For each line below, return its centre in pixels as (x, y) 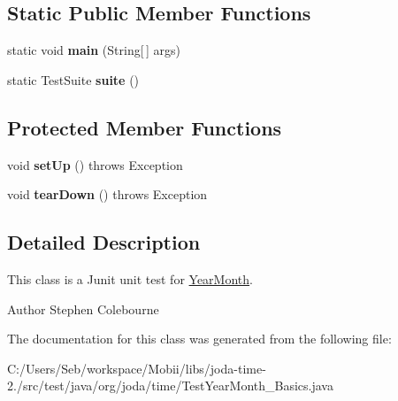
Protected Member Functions (145, 127)
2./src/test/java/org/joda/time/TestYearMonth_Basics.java (170, 386)
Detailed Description (104, 242)
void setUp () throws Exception (95, 164)
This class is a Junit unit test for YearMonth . (130, 278)
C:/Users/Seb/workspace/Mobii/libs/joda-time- (137, 368)
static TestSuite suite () (73, 79)
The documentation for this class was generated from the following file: (199, 339)
